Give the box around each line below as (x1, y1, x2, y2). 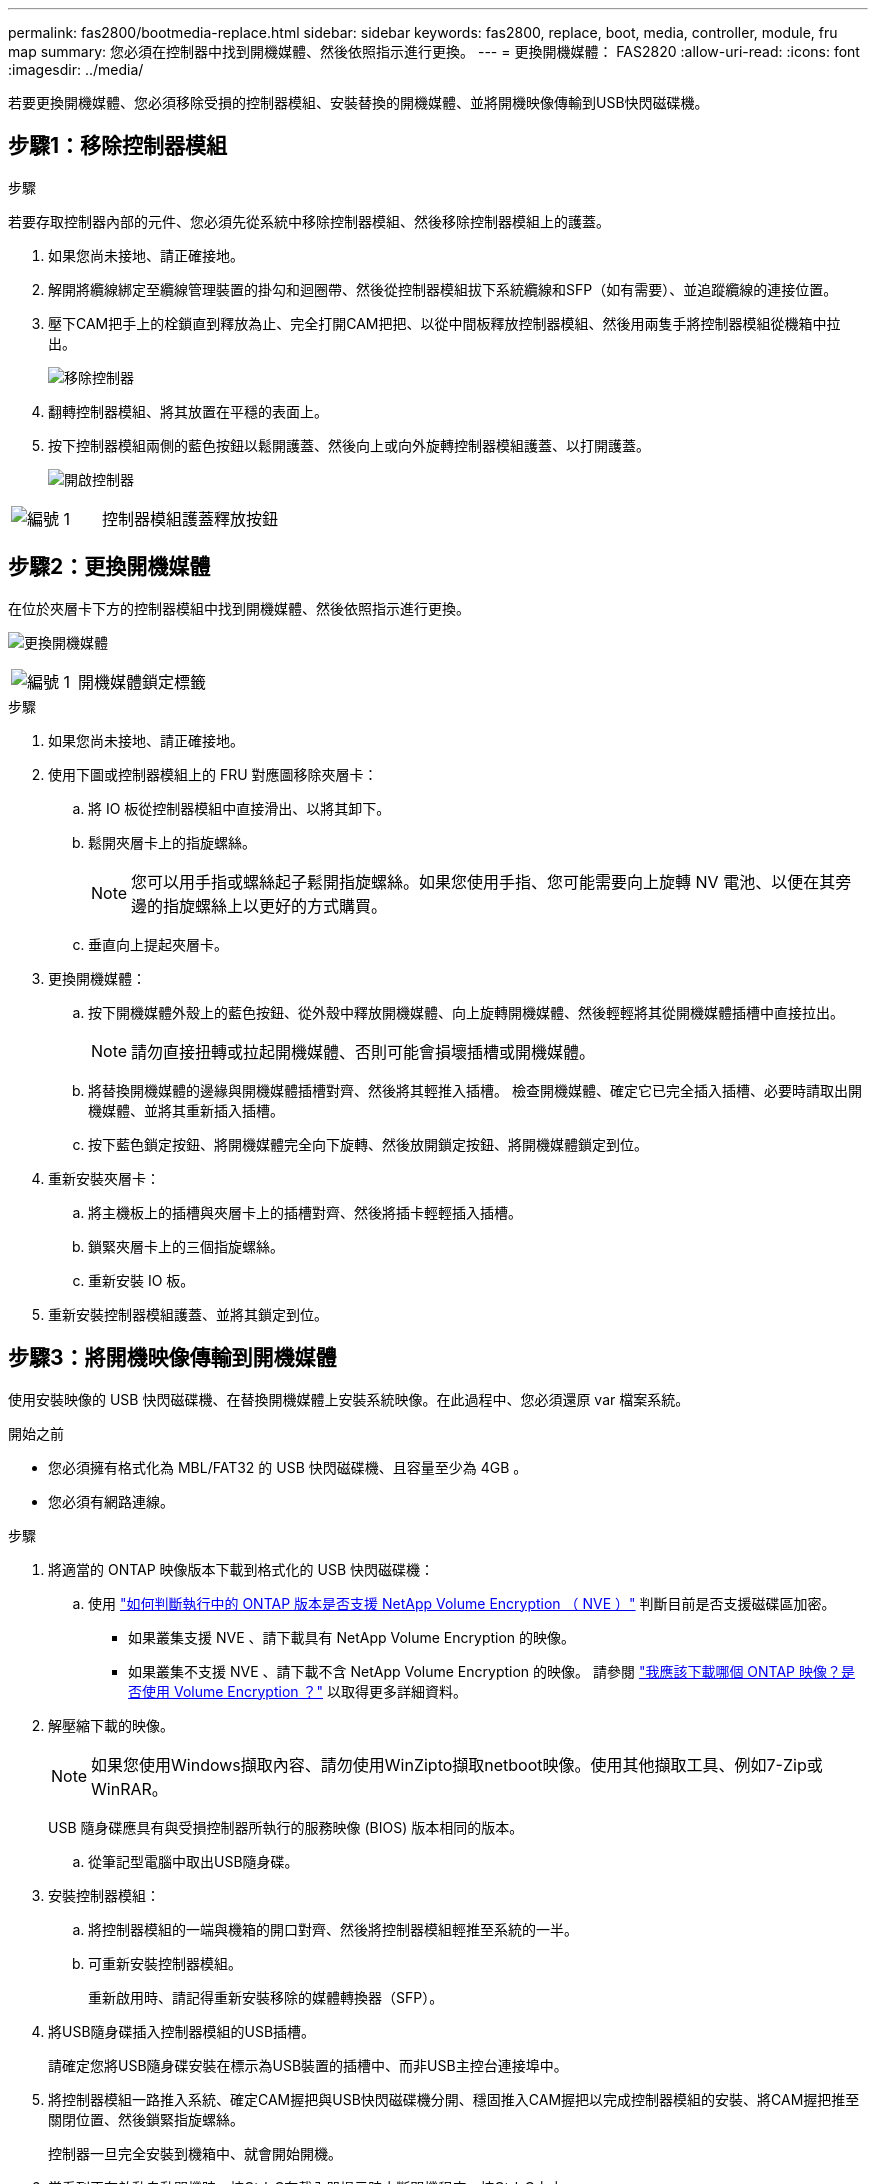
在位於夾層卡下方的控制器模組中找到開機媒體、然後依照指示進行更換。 (8, 599, 470, 617)
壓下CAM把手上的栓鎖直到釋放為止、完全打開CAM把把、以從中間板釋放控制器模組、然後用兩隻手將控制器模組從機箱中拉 (48, 314, 841, 332)
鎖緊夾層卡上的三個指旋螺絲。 (88, 1237, 284, 1255)
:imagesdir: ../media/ (8, 61, 144, 78)
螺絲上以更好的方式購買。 (195, 895, 388, 916)
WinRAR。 (91, 1778, 168, 1799)
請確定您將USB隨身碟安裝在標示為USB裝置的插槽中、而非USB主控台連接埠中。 (48, 2056, 568, 2074)
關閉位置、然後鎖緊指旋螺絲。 (48, 2110, 244, 2128)
